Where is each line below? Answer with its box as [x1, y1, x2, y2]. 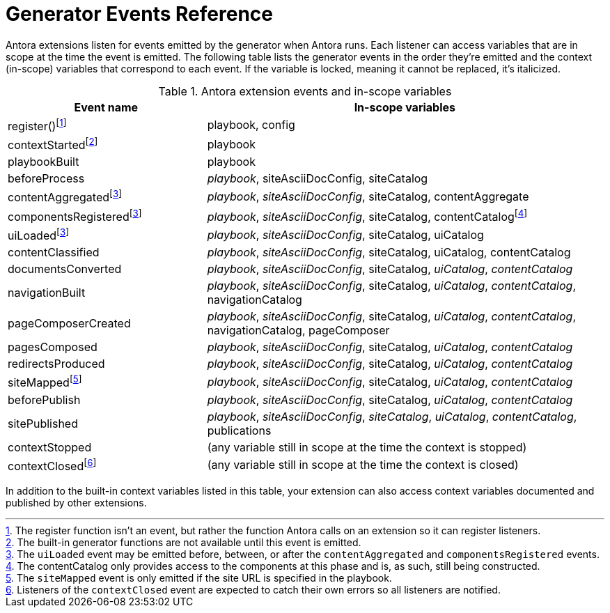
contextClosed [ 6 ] [8, 456, 97, 474]
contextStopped [8, 440, 92, 454]
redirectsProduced [8, 357, 105, 371]
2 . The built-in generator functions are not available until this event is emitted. [6, 536, 361, 549]
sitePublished [8, 416, 78, 430]
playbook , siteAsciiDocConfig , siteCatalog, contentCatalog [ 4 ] [207, 207, 528, 224]
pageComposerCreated [8, 316, 131, 331]
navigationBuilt [8, 286, 86, 300]
